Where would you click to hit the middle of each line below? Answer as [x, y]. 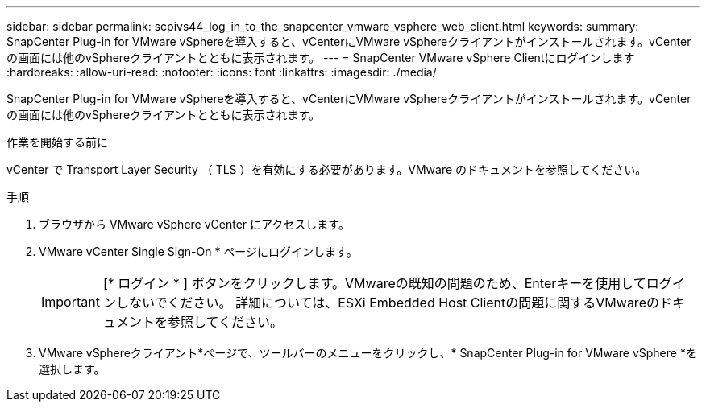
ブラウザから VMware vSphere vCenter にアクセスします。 [194, 224]
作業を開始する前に [57, 142]
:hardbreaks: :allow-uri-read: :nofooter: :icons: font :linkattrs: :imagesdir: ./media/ [222, 72]
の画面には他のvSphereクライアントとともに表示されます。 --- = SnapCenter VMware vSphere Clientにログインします [321, 58]
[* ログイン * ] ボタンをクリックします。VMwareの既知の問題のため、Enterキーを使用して [374, 283]
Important [71, 302]
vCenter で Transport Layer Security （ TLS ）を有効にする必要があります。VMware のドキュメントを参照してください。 [327, 169]
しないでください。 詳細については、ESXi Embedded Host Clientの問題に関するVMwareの [387, 303]
